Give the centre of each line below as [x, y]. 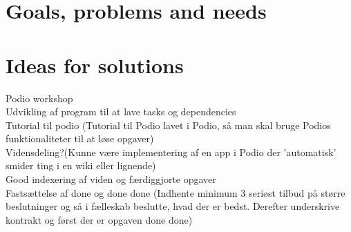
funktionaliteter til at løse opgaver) [80, 138]
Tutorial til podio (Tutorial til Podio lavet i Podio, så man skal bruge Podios [168, 125]
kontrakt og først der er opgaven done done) [99, 219]
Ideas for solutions [95, 65]
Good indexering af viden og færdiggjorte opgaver [111, 179]
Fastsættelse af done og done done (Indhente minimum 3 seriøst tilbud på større [175, 192]
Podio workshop [39, 98]
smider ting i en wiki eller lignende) [81, 165]
